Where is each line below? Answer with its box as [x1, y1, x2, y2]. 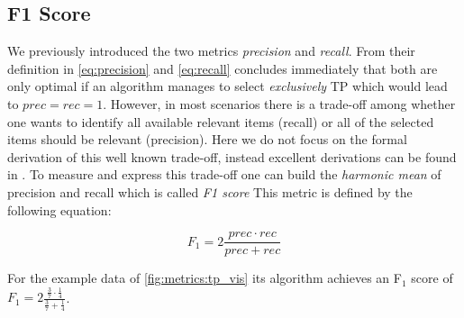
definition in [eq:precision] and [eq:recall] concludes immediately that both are [7, 59, 438, 77]
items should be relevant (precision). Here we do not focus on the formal [7, 130, 407, 149]
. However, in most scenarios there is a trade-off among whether [103, 94, 456, 113]
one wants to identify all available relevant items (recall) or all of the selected [7, 112, 434, 131]
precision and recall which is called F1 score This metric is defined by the [7, 182, 413, 201]
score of [411, 268, 453, 287]
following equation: [7, 200, 112, 219]
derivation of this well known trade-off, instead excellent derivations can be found [7, 147, 457, 166]
